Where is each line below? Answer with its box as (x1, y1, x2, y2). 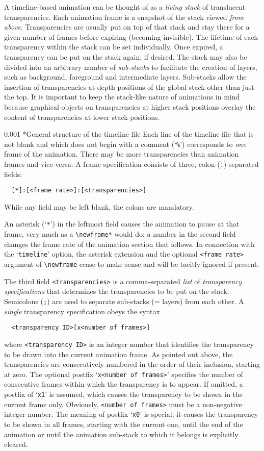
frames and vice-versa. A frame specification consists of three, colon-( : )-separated (4, 158, 259, 169)
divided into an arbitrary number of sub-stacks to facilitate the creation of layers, (4, 61, 257, 72)
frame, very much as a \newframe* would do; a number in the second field (4, 229, 236, 239)
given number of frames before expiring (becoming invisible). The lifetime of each (4, 31, 258, 42)
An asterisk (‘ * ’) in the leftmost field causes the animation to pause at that (4, 218, 240, 229)
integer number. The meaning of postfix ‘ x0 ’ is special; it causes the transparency (4, 409, 258, 419)
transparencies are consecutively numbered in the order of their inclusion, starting (4, 359, 260, 369)
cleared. (4, 439, 28, 449)
